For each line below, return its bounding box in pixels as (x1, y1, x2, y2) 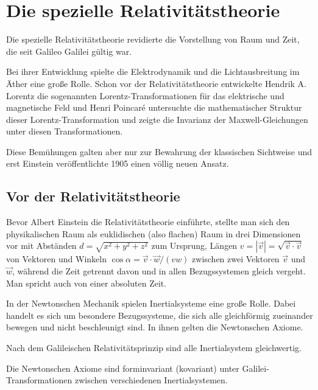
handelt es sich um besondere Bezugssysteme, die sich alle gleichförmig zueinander (6, 308, 313, 321)
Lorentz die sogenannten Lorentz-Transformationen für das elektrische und (6, 89, 284, 102)
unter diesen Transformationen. (6, 125, 123, 138)
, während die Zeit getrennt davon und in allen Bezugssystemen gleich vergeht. (12, 265, 306, 277)
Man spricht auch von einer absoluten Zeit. (6, 276, 167, 289)
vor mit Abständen (6, 239, 77, 252)
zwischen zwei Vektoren (192, 252, 280, 265)
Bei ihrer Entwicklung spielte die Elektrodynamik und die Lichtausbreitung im (6, 65, 300, 78)
